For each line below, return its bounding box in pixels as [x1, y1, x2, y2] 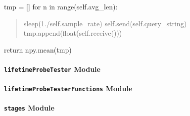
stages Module [4, 103, 54, 113]
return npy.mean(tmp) [4, 44, 72, 55]
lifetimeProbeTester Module [4, 63, 100, 74]
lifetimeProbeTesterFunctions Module [4, 83, 133, 94]
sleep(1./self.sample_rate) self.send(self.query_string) [23, 18, 187, 28]
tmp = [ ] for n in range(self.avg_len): [4, 1, 118, 11]
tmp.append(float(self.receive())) [23, 28, 122, 38]
